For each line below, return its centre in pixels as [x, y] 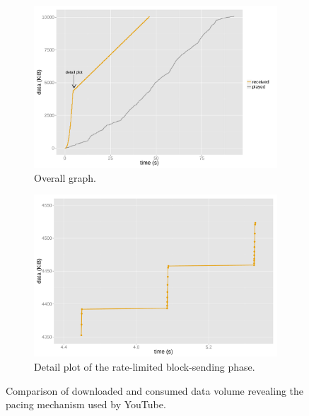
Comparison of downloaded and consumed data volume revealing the [155, 390]
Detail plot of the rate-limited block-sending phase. [145, 366]
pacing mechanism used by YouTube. [86, 404]
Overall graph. [65, 177]
